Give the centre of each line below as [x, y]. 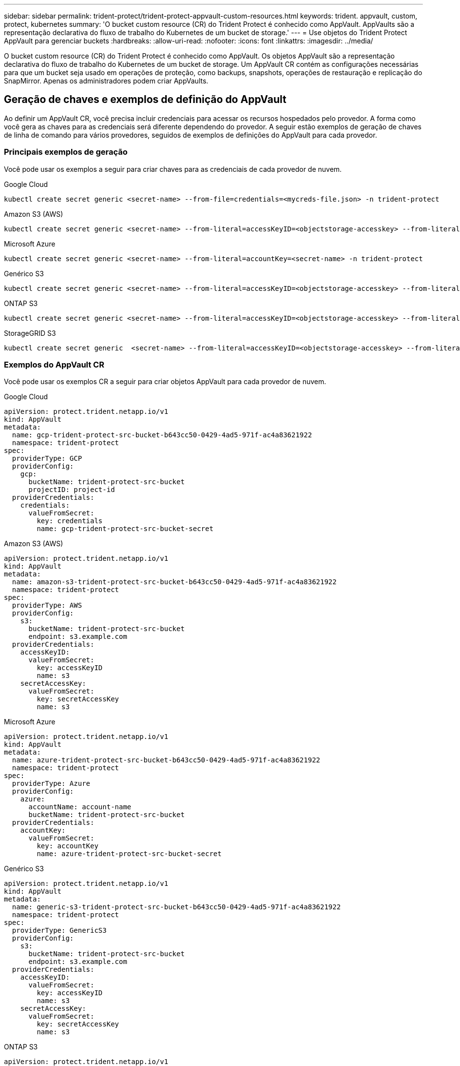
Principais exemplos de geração [66, 152]
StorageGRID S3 [30, 333]
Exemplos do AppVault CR [54, 364]
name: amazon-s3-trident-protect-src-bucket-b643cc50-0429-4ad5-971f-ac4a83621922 [174, 582]
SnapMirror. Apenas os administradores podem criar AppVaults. [106, 81]
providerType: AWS [47, 605]
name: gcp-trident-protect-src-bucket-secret [125, 529]
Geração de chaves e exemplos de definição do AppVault [145, 100]
